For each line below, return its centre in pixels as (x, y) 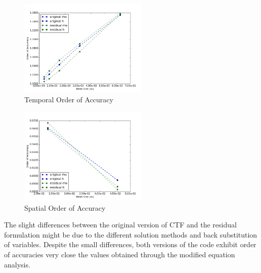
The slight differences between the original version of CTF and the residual (120, 225)
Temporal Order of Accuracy (69, 100)
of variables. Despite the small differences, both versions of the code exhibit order (130, 244)
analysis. (17, 264)
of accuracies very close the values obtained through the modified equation (120, 254)
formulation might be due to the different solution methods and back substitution (131, 234)
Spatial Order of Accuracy (65, 207)
